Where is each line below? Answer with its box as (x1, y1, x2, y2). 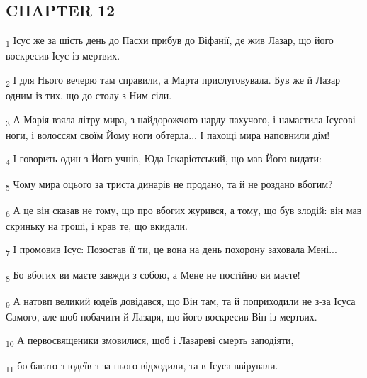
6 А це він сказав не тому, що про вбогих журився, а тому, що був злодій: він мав (6, 202, 362, 219)
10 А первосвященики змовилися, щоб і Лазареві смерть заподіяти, (6, 333, 294, 350)
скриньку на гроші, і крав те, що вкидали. (6, 218, 188, 233)
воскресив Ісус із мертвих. (6, 48, 120, 63)
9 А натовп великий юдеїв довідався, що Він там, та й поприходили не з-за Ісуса (6, 293, 356, 310)
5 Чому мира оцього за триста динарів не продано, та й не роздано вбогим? (6, 177, 333, 194)
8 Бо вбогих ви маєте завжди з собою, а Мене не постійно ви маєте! (6, 267, 300, 284)
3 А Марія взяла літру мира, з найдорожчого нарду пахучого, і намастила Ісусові (6, 111, 356, 128)
